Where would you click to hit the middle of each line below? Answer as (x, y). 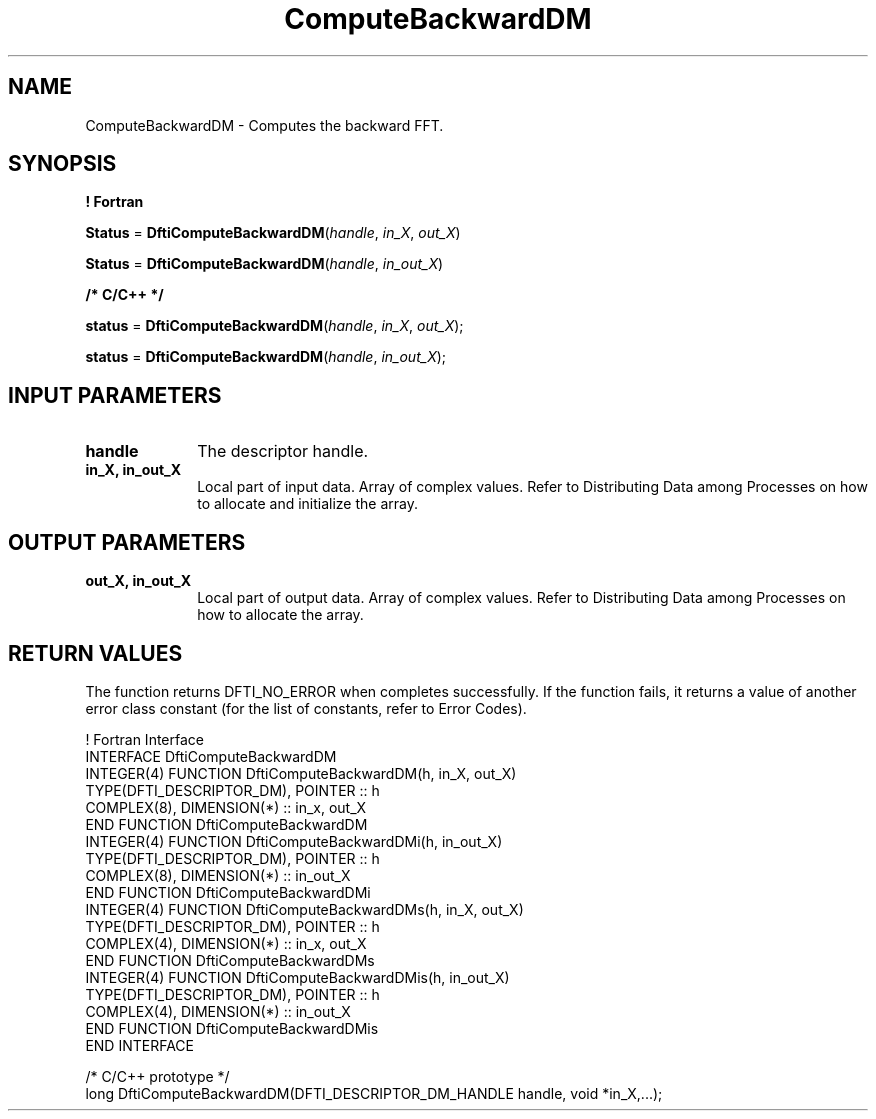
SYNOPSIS (62, 164)
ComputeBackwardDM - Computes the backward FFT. (264, 125)
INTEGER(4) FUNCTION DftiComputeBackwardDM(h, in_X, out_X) (301, 773)
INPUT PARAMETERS (115, 395)
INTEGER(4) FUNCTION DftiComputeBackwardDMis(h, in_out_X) (297, 977)
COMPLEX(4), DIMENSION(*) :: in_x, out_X (226, 943)
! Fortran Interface (144, 739)
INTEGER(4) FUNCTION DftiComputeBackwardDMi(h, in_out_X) (294, 841)
